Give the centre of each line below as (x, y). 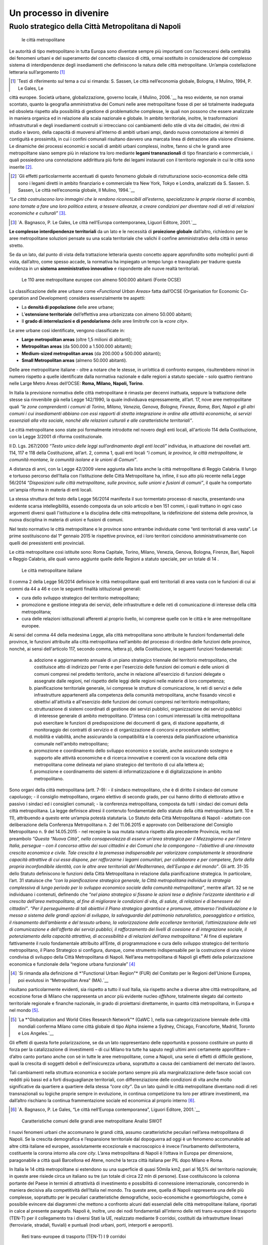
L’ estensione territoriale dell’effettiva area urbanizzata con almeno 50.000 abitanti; (107, 314)
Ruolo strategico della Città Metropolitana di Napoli (95, 26)
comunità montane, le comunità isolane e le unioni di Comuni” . (73, 460)
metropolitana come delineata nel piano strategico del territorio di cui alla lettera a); (119, 764)
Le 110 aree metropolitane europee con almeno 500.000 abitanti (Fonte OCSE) (101, 280)
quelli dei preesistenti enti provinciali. (47, 543)
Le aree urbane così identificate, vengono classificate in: (67, 330)
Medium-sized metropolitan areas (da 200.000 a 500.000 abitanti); (91, 353)
